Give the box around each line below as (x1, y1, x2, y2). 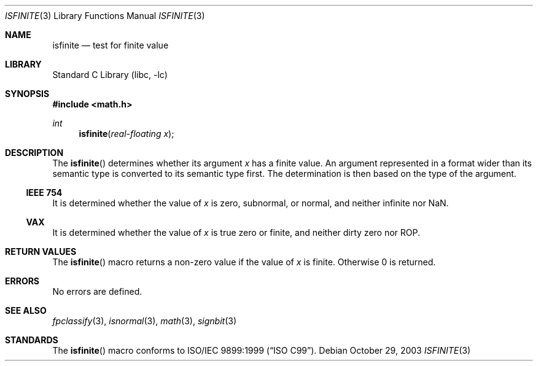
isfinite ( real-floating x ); (79, 128, 174, 139)
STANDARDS (5, 335, 58, 345)
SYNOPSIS (5, 88, 50, 99)
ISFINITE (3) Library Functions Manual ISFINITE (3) (5, 10, 205, 21)
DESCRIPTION (5, 147, 64, 158)
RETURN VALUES (5, 246, 77, 257)
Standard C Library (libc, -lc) (52, 69, 168, 80)
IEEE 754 (26, 187, 63, 198)
